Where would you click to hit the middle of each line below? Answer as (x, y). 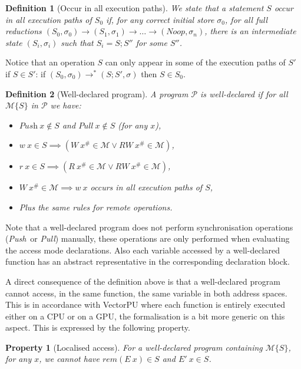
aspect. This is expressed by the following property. (98, 327)
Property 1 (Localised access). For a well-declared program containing (134, 347)
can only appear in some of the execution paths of (195, 62)
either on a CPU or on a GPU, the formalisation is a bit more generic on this (145, 316)
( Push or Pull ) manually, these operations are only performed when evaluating (148, 238)
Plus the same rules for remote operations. (96, 207)
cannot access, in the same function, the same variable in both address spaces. (146, 293)
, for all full (247, 19)
